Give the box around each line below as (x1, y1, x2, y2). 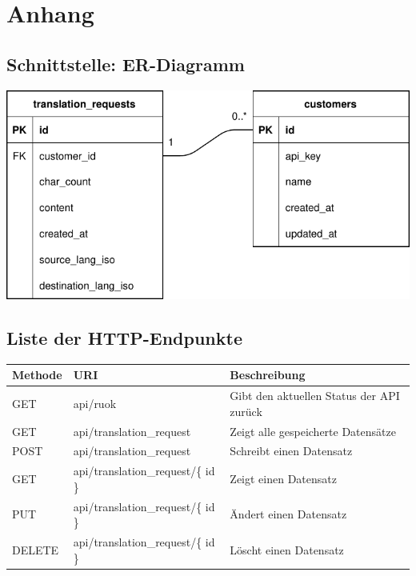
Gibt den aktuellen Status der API (230, 387, 400, 404)
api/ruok (73, 394, 117, 411)
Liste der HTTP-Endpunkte (6, 325, 242, 350)
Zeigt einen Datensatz (230, 470, 337, 486)
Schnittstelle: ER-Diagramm (6, 51, 245, 76)
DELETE (12, 541, 59, 558)
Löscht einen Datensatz (230, 541, 344, 558)
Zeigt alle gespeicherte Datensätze (230, 422, 396, 439)
